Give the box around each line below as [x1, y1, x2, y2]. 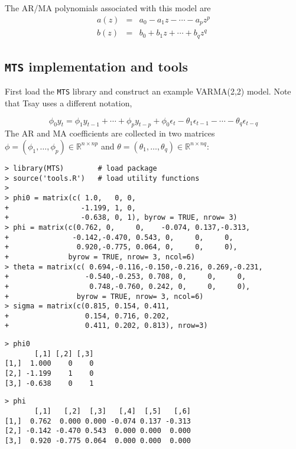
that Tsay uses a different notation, [5, 97, 132, 109]
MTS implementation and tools [5, 57, 188, 75]
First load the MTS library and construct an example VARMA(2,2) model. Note [5, 85, 291, 97]
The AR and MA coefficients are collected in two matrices [5, 127, 215, 139]
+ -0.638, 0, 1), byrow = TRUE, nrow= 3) [5, 213, 238, 222]
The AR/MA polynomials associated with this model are [5, 2, 211, 14]
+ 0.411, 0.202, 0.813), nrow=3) [5, 321, 208, 330]
